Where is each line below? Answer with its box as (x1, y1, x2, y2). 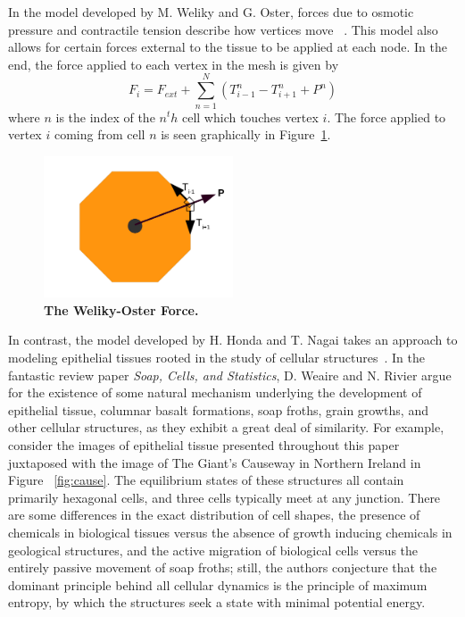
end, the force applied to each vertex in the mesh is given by (8, 54, 339, 73)
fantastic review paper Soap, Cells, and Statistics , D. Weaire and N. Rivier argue (8, 365, 452, 384)
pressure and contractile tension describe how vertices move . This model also (8, 20, 438, 38)
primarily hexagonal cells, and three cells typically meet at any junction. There (8, 488, 441, 506)
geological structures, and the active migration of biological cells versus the (8, 540, 419, 559)
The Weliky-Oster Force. (44, 300, 199, 319)
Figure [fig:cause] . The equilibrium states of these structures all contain (8, 471, 404, 489)
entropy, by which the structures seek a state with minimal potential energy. (8, 593, 426, 612)
